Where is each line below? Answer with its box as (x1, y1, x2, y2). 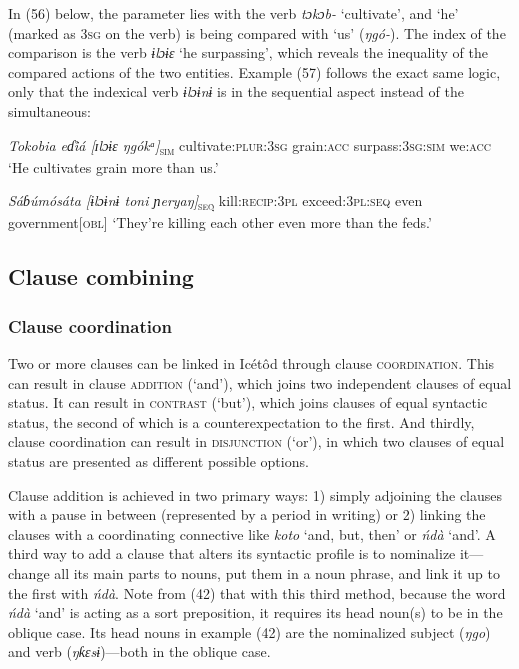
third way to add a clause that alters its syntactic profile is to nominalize (8, 543, 456, 564)
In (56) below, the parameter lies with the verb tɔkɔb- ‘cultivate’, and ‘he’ (8, 3, 459, 23)
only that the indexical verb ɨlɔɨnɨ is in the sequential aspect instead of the (8, 81, 464, 102)
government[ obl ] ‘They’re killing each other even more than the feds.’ (8, 212, 432, 233)
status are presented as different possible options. (8, 450, 309, 471)
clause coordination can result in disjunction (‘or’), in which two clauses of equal (8, 431, 505, 452)
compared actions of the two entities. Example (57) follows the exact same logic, (8, 61, 501, 82)
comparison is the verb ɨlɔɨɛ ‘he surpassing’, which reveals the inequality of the (8, 42, 488, 63)
